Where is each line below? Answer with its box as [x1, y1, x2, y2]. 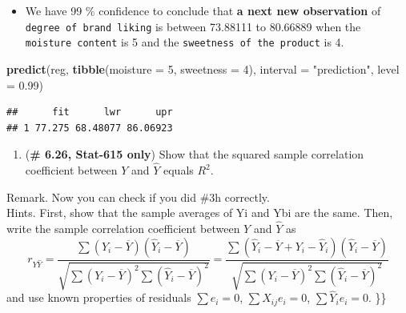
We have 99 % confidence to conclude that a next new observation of [25, 2, 381, 18]
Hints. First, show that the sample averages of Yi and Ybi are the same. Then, [6, 204, 393, 221]
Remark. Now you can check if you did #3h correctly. [6, 188, 270, 205]
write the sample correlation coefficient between [6, 220, 240, 237]
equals [163, 162, 194, 179]
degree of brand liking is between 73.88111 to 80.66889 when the [25, 18, 361, 34]
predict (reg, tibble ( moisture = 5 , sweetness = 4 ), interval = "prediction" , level [6, 60, 400, 77]
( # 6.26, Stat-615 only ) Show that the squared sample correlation [25, 146, 364, 163]
